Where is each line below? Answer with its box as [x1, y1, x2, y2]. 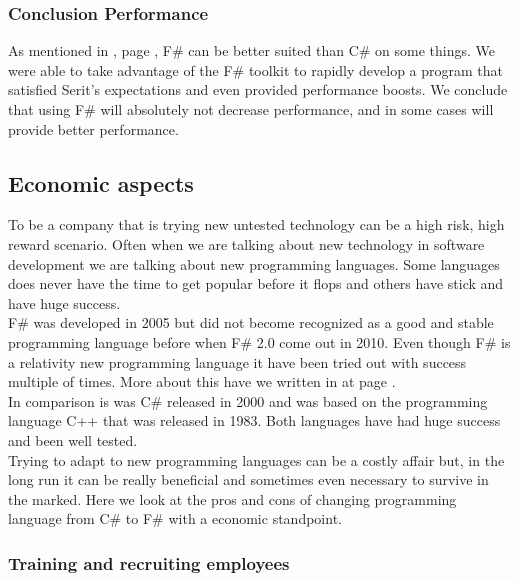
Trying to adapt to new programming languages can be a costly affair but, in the [8, 449, 505, 470]
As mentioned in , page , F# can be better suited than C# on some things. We [8, 40, 496, 61]
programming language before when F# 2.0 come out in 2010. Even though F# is [8, 331, 511, 352]
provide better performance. [8, 118, 179, 139]
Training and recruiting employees [8, 550, 290, 575]
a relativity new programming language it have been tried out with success [8, 351, 467, 372]
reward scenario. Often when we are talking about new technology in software [8, 233, 485, 254]
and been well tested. [8, 429, 138, 450]
